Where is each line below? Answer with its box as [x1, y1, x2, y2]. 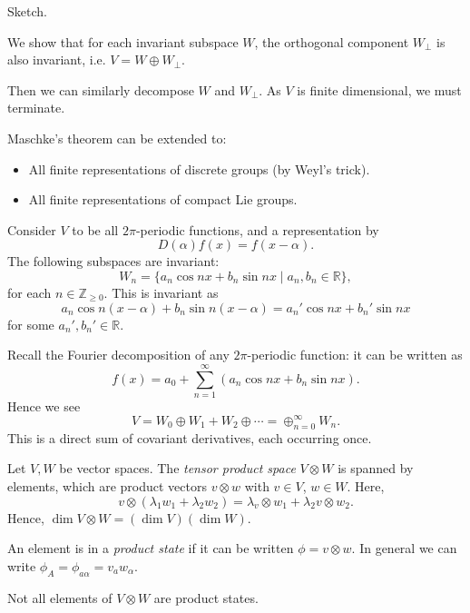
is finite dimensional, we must [297, 80, 462, 99]
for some [7, 314, 54, 333]
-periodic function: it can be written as [247, 345, 463, 364]
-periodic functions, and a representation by [135, 220, 379, 239]
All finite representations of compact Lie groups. [28, 190, 298, 209]
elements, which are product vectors [7, 476, 207, 495]
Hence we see [7, 396, 81, 415]
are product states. [153, 588, 259, 607]
